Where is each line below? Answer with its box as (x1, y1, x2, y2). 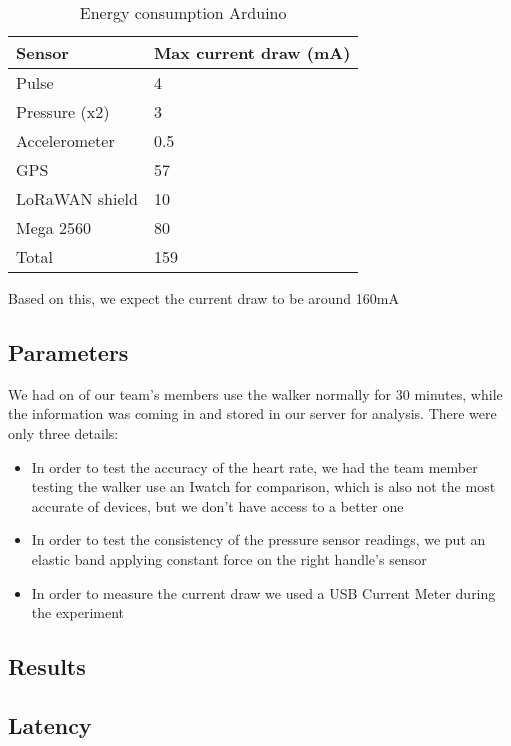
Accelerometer (16, 129, 115, 152)
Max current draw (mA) (153, 41, 351, 64)
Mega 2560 (16, 216, 92, 239)
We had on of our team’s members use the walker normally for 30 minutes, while (8, 383, 503, 404)
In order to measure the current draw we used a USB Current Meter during (31, 582, 496, 603)
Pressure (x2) (16, 100, 110, 123)
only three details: (8, 422, 119, 443)
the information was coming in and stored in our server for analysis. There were (8, 403, 497, 424)
